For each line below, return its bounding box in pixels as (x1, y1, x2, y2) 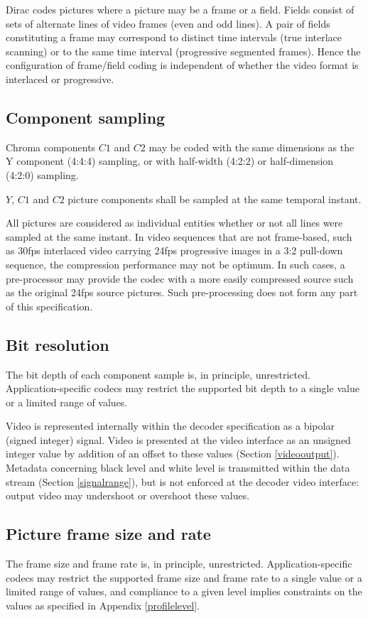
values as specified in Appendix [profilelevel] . (6, 597, 200, 612)
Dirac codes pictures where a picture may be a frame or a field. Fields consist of (6, 2, 355, 16)
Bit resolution (6, 333, 109, 355)
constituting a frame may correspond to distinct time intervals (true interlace (6, 30, 342, 45)
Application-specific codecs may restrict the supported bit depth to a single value (6, 381, 359, 396)
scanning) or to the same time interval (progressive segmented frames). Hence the (6, 43, 361, 58)
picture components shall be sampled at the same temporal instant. (67, 191, 362, 206)
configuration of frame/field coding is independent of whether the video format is (6, 58, 359, 72)
